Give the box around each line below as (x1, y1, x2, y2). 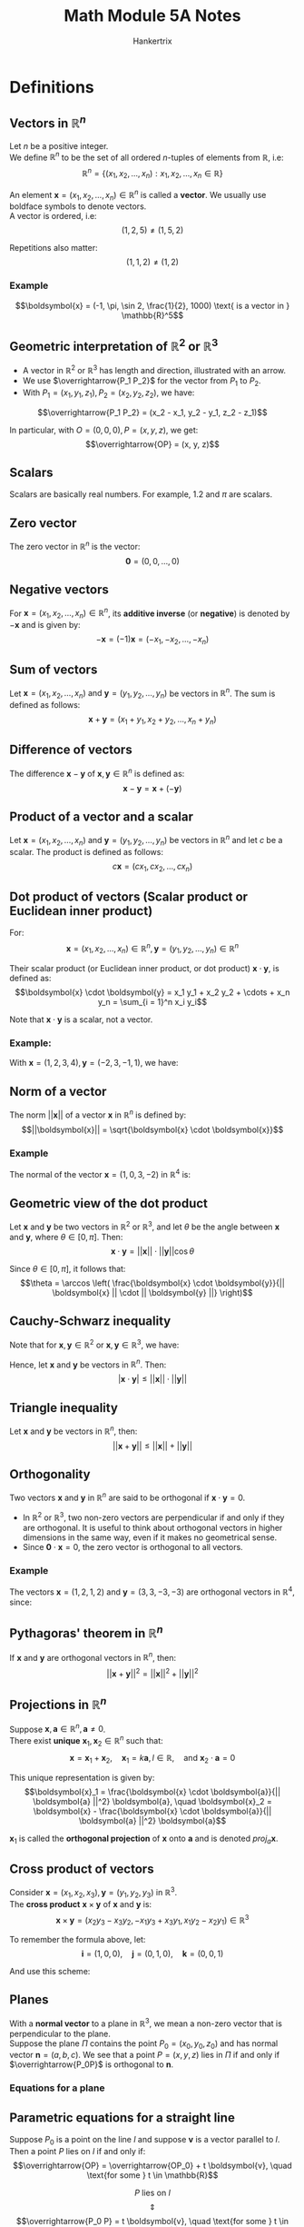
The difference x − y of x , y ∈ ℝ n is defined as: (9, 766, 185, 779)
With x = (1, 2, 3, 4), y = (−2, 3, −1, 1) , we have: (9, 1058, 179, 1069)
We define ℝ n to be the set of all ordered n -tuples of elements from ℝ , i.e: (9, 150, 284, 163)
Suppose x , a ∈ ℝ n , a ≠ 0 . (9, 1722, 106, 1735)
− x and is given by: (9, 620, 81, 631)
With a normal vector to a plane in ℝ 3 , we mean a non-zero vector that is (9, 2016, 283, 2029)
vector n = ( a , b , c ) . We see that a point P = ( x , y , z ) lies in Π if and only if (9, 2050, 279, 2061)
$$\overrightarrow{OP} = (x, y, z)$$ (84, 438, 221, 450)
